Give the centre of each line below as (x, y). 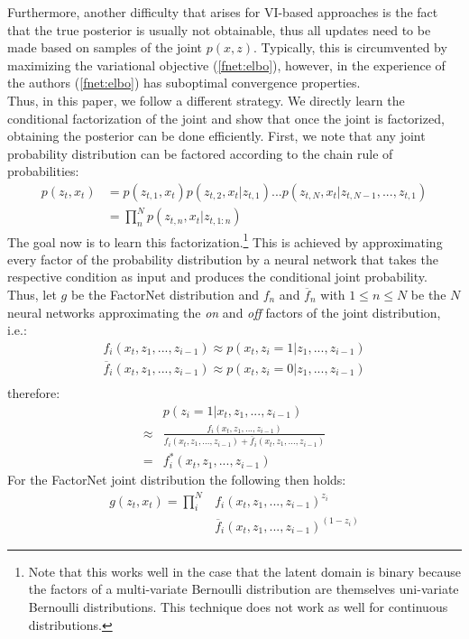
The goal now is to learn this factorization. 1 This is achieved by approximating (225, 240)
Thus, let (32, 294)
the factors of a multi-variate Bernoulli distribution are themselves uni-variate (244, 589)
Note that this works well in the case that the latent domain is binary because (244, 571)
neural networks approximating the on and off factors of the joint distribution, (224, 312)
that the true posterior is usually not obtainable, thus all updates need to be (219, 29)
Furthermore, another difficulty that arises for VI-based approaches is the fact (223, 12)
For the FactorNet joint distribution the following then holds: (177, 480)
